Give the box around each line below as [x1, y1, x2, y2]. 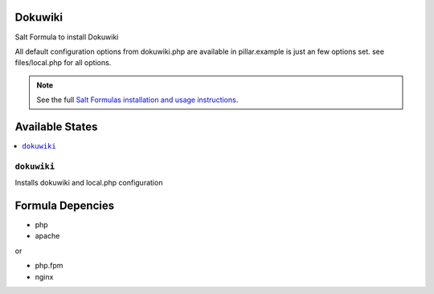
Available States [14, 120, 98, 133]
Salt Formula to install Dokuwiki [14, 32, 119, 42]
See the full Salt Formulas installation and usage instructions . [36, 95, 239, 104]
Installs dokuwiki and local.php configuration [14, 178, 163, 188]
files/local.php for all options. [14, 58, 112, 67]
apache [35, 231, 60, 241]
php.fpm [35, 261, 63, 271]
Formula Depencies [14, 198, 115, 212]
